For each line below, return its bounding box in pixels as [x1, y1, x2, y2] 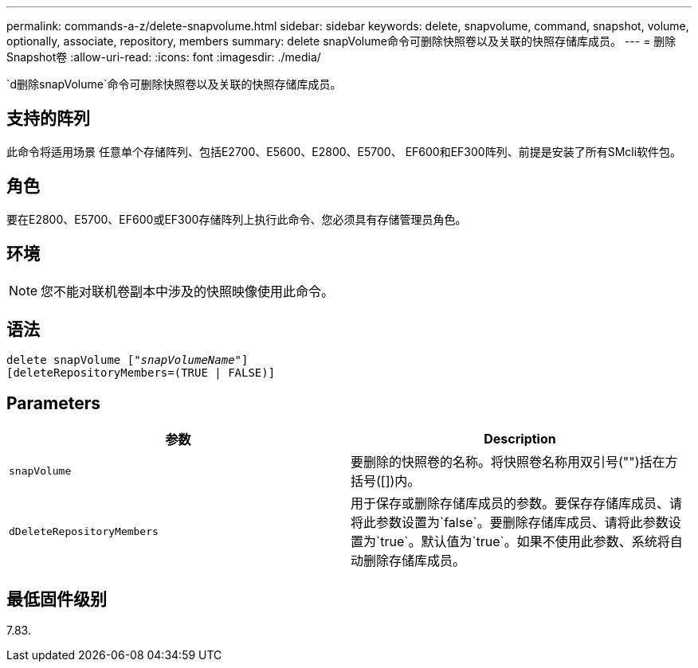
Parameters [6, 393, 100, 413]
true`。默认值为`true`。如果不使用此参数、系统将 [380, 533, 670, 550]
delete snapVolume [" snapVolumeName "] [6, 354, 249, 367]
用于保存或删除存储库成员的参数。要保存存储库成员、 [351, 495, 670, 512]
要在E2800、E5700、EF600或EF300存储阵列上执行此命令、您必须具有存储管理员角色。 [6, 212, 467, 226]
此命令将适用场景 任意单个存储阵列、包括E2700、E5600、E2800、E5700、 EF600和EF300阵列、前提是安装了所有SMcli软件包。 [6, 144, 682, 158]
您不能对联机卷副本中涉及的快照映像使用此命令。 [41, 283, 335, 299]
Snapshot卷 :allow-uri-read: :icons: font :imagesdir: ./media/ [6, 50, 321, 64]
